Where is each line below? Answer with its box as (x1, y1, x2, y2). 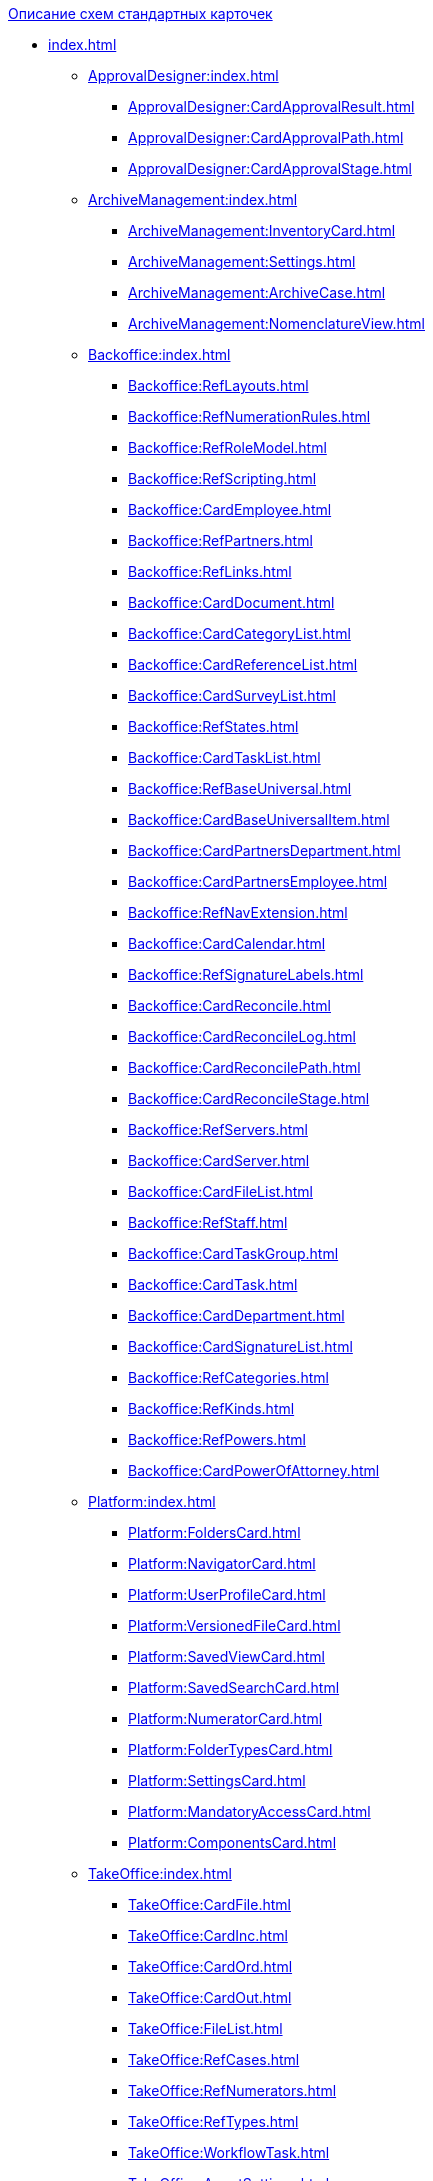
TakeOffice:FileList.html (128, 2020, 283, 2037)
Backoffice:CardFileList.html (128, 1183, 313, 1200)
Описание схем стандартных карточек (8, 5, 273, 22)
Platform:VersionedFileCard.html (128, 1617, 341, 1634)
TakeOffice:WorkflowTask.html (128, 2144, 330, 2161)
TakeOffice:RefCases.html (128, 2051, 300, 2068)
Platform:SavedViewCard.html (128, 1648, 326, 1665)
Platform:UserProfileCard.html (128, 1586, 326, 1603)
